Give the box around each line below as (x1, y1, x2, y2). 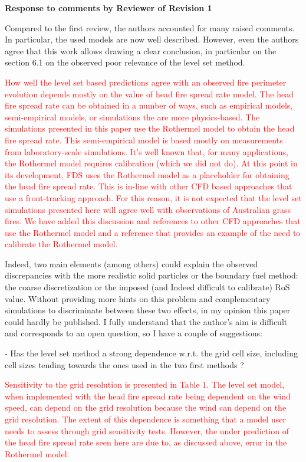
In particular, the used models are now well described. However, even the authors (5, 33, 299, 45)
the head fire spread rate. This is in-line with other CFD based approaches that (5, 180, 292, 192)
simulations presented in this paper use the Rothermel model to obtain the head (5, 122, 295, 135)
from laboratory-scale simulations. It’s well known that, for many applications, (5, 145, 288, 158)
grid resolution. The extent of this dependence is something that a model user (5, 413, 286, 425)
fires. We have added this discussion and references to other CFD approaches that (5, 215, 301, 227)
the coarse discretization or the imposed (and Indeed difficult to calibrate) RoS (5, 281, 290, 293)
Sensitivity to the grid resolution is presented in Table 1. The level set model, (5, 378, 285, 391)
